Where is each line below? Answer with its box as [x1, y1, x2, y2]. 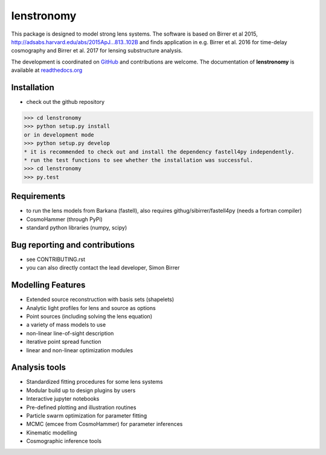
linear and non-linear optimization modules [26, 346, 133, 353]
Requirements [11, 191, 66, 202]
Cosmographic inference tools [26, 437, 102, 445]
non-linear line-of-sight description [26, 329, 114, 337]
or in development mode [24, 131, 95, 138]
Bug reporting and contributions [11, 239, 135, 250]
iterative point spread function [26, 338, 101, 346]
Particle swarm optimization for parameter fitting [26, 412, 147, 419]
